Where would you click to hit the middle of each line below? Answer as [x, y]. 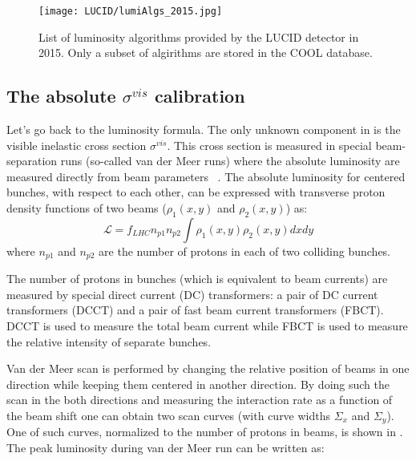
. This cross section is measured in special [269, 145]
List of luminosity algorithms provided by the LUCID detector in [199, 36]
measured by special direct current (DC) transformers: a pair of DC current [192, 294]
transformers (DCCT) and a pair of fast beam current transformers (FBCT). [195, 310]
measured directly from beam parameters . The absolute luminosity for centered [206, 176]
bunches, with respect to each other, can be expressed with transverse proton [196, 192]
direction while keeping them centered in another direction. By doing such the [198, 384]
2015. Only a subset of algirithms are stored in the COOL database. [206, 53]
